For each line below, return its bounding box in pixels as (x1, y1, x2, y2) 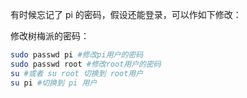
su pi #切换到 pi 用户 (10, 78, 98, 88)
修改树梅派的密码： (10, 30, 90, 42)
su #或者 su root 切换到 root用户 (10, 68, 144, 78)
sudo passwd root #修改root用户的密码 (10, 59, 162, 69)
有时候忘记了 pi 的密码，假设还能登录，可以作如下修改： (10, 9, 242, 20)
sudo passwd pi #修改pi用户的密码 (10, 50, 144, 60)
